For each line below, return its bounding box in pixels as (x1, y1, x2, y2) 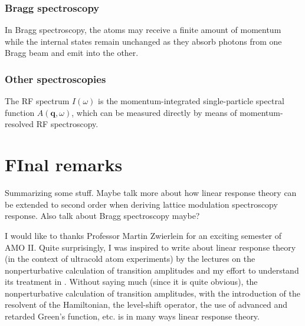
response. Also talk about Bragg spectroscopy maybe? (5, 209, 200, 222)
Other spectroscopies (5, 71, 106, 86)
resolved (5, 118, 34, 130)
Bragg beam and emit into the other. (5, 46, 139, 59)
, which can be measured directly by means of (71, 106, 237, 118)
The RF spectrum (5, 95, 70, 107)
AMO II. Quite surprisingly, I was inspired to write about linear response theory (5, 241, 296, 253)
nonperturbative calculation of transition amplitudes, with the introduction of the (5, 287, 300, 299)
